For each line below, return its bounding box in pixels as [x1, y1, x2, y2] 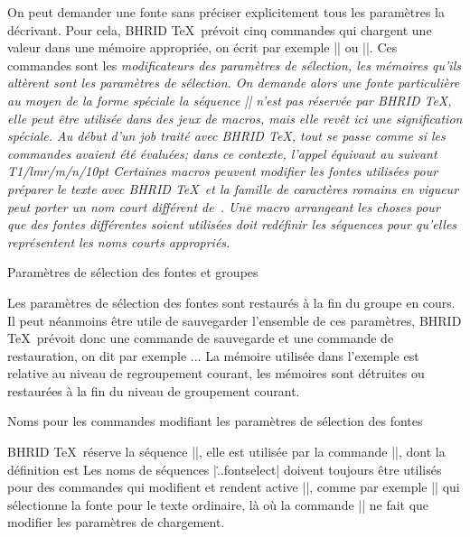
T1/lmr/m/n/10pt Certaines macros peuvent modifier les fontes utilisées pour [7, 162, 438, 181]
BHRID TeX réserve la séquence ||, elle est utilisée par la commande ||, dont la [7, 442, 446, 461]
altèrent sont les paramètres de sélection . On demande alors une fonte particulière [7, 73, 460, 92]
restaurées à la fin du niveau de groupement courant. [7, 381, 300, 400]
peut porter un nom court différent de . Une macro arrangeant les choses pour [7, 197, 440, 216]
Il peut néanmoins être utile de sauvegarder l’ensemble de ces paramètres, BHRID [7, 310, 462, 329]
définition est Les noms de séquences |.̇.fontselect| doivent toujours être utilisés [7, 459, 442, 478]
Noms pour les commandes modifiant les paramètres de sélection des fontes [7, 412, 423, 431]
